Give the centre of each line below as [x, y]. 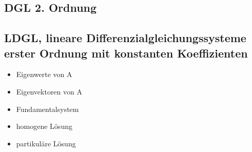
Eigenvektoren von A [49, 91]
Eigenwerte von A [44, 74]
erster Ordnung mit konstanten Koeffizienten [126, 53]
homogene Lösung [44, 126]
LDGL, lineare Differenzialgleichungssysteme [125, 38]
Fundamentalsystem [47, 109]
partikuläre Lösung [46, 143]
